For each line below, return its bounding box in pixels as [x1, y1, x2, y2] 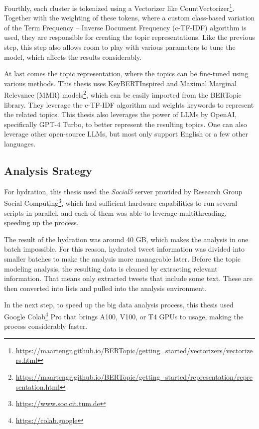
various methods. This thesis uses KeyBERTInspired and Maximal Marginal [4, 78, 237, 88]
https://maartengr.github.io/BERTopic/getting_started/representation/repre [15, 372, 253, 382]
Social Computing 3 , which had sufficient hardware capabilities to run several [4, 196, 238, 208]
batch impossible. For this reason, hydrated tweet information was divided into [4, 244, 245, 254]
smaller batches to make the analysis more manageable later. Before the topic [4, 254, 241, 264]
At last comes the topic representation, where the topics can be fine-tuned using [4, 68, 249, 79]
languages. [4, 139, 36, 149]
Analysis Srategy [4, 163, 93, 178]
